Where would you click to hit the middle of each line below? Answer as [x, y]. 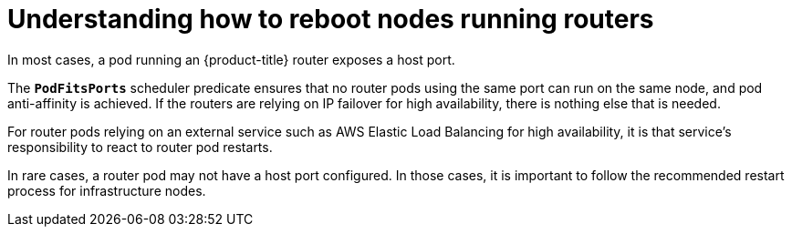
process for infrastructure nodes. [107, 190]
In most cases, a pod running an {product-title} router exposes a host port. [231, 59]
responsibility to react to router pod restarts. [140, 147]
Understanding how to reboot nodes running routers [331, 19]
